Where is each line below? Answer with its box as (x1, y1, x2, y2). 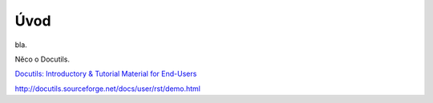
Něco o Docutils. (14, 54, 70, 64)
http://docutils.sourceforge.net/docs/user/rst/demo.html (14, 84, 200, 93)
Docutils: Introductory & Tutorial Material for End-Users (14, 69, 197, 79)
